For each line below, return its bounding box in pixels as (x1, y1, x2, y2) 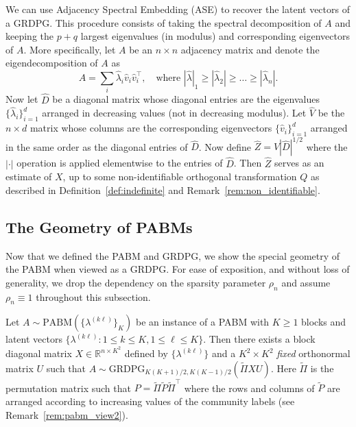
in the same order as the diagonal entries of (5, 139, 188, 154)
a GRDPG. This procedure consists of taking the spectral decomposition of (5, 15, 322, 29)
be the (318, 106, 345, 120)
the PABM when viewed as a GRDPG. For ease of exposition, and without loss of (5, 262, 350, 276)
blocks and (301, 315, 346, 329)
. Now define (198, 139, 252, 154)
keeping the (5, 29, 54, 43)
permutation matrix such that (5, 380, 131, 395)
